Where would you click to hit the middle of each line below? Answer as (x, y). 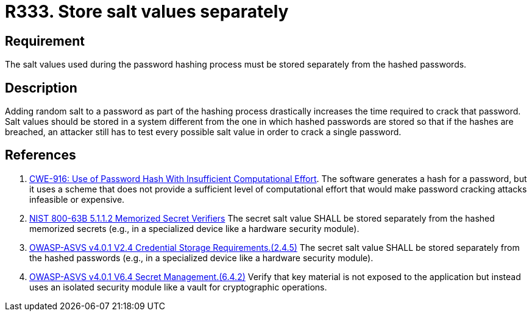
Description (41, 88)
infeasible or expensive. (77, 199)
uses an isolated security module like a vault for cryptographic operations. (178, 287)
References (41, 155)
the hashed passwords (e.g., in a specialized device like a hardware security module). (201, 258)
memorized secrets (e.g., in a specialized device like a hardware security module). (194, 228)
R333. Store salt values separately (147, 12)
